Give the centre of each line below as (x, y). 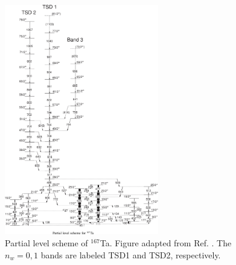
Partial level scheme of (46, 243)
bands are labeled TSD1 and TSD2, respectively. (131, 254)
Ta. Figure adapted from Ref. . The (166, 243)
